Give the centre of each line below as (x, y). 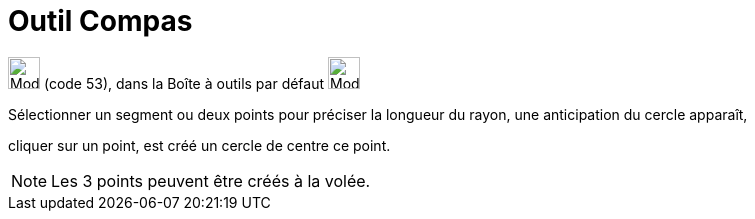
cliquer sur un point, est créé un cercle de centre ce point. (199, 145)
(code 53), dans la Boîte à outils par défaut (184, 83)
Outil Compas (100, 21)
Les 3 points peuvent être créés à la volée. (211, 180)
